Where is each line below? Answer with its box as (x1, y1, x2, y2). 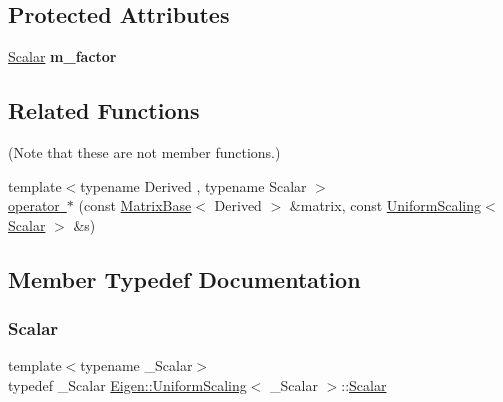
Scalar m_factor (8, 46, 117, 67)
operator (8, 195, 60, 216)
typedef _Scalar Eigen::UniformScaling (8, 374, 247, 395)
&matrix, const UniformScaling (289, 195, 482, 216)
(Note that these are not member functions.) (8, 142, 281, 162)
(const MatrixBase (78, 195, 192, 216)
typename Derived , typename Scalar (80, 175, 307, 196)
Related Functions (8, 95, 200, 126)
